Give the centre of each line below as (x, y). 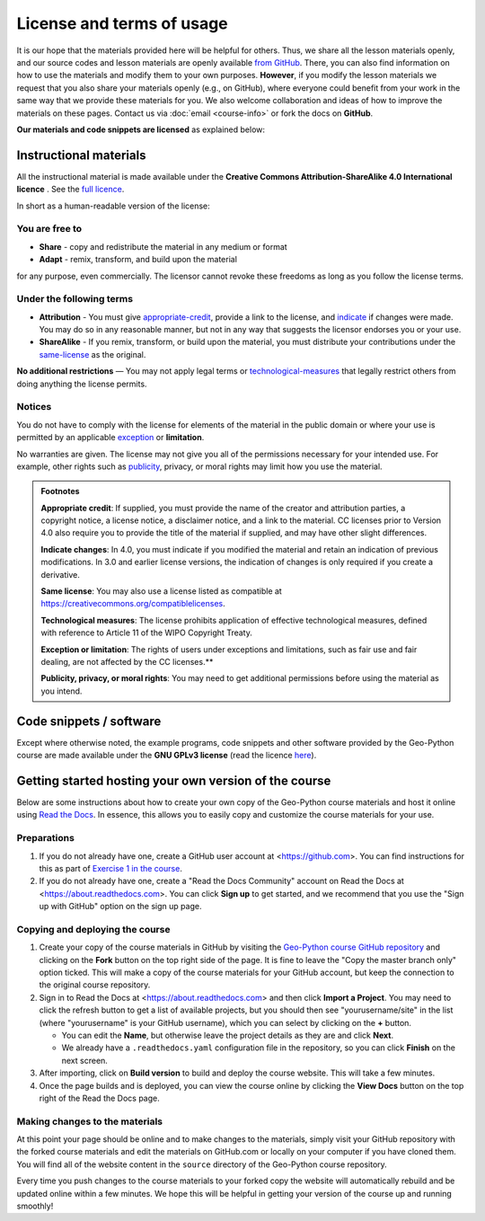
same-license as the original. (93, 354)
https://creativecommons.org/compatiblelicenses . (133, 604)
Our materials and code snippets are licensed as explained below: (141, 129)
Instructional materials (81, 155)
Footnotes (60, 491)
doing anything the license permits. (82, 384)
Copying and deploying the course (93, 929)
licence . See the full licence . (71, 190)
